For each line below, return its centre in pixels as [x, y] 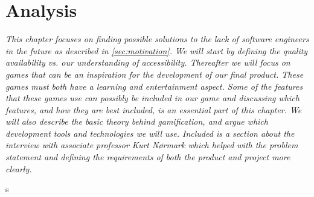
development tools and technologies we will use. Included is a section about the [150, 133]
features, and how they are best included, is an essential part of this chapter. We [154, 109]
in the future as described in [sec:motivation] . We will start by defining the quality [157, 50]
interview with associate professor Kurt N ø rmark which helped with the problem [152, 145]
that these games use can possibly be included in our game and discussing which [152, 98]
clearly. [19, 168]
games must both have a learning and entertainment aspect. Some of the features [154, 86]
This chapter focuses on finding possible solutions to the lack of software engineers [157, 39]
